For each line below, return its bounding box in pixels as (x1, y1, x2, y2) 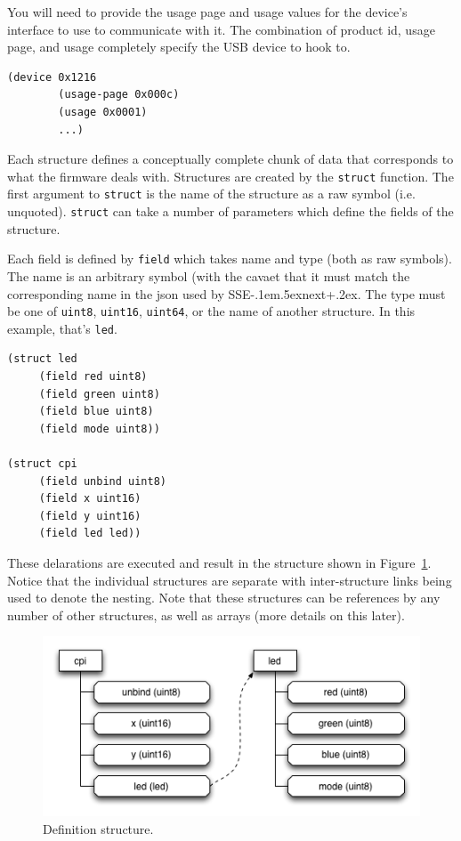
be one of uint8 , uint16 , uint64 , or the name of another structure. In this (7, 302, 416, 320)
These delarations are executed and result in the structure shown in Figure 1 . (7, 554, 432, 571)
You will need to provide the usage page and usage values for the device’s (7, 3, 408, 20)
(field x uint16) (38, 492, 142, 505)
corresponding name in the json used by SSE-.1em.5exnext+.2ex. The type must (7, 284, 446, 303)
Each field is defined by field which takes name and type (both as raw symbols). (7, 249, 452, 268)
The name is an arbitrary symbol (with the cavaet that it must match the (7, 266, 410, 285)
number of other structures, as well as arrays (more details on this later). (7, 605, 405, 624)
